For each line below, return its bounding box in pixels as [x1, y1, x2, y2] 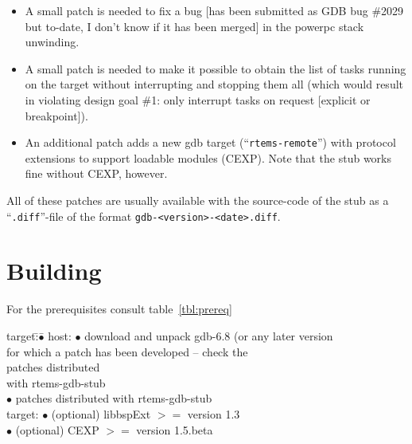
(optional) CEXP [15, 421, 99, 438]
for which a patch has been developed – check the [6, 343, 248, 360]
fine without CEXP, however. [25, 165, 168, 182]
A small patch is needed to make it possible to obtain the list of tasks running [25, 60, 406, 77]
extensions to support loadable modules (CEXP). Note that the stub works [25, 149, 392, 166]
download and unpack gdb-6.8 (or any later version [84, 327, 333, 344]
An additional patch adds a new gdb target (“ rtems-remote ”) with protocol [25, 134, 396, 151]
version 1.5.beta [136, 421, 213, 438]
